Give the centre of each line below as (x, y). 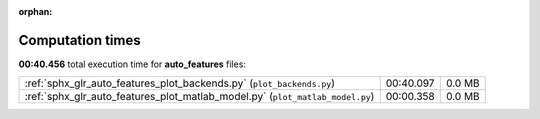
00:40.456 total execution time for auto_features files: (132, 64)
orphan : (35, 11)
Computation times (79, 40)
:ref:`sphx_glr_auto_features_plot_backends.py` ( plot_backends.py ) (179, 83)
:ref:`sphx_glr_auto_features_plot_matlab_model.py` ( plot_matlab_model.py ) (199, 97)
